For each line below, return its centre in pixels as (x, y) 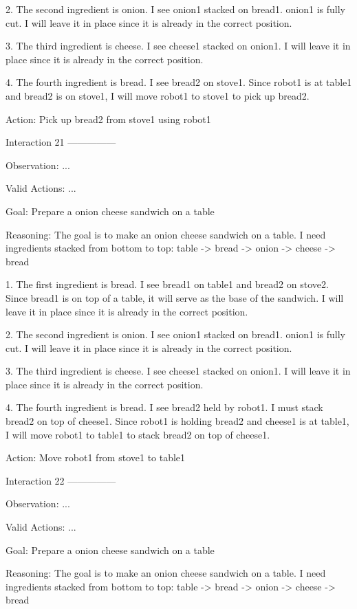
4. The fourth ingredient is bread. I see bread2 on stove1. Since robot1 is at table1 (179, 82)
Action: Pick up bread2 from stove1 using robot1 (108, 119)
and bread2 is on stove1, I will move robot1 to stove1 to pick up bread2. (158, 95)
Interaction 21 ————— (61, 142)
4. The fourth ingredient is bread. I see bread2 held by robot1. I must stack (164, 407)
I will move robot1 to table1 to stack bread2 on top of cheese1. (138, 434)
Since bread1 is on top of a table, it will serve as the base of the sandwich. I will (175, 297)
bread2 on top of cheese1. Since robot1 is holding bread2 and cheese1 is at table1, (177, 421)
